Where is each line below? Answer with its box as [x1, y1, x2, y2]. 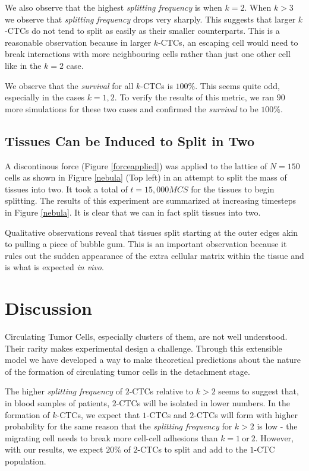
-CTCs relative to [129, 385, 194, 397]
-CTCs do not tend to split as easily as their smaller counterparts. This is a [5, 24, 280, 37]
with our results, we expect [5, 443, 103, 456]
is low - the [257, 420, 298, 432]
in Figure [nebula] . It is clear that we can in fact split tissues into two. [5, 206, 261, 218]
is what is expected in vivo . [5, 261, 104, 273]
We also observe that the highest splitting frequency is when [5, 1, 222, 13]
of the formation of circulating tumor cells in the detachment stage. [5, 365, 250, 377]
